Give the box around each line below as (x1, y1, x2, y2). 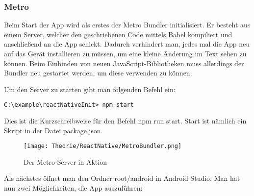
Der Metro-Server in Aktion (24, 156, 107, 167)
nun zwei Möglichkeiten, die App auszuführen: (4, 183, 143, 193)
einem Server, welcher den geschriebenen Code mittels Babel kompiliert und (4, 29, 232, 39)
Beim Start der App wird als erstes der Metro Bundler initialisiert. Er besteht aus (4, 20, 251, 30)
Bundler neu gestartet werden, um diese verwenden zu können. (4, 68, 192, 78)
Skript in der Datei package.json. (4, 125, 103, 135)
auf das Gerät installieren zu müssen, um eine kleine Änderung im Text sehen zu (4, 49, 247, 58)
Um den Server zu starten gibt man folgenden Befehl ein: (4, 84, 176, 94)
